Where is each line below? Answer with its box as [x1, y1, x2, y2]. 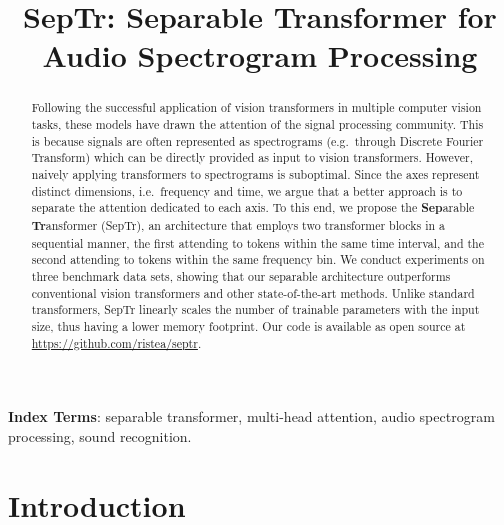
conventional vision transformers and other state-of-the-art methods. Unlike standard [31, 284, 475, 301]
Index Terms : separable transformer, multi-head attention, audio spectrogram [8, 406, 495, 427]
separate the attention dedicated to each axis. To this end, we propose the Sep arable [31, 199, 475, 217]
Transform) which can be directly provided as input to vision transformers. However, [31, 149, 474, 166]
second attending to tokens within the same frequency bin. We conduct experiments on [31, 251, 485, 268]
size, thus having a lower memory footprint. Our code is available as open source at [31, 317, 466, 334]
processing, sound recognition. [8, 425, 192, 446]
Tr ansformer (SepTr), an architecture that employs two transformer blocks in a [31, 216, 446, 234]
